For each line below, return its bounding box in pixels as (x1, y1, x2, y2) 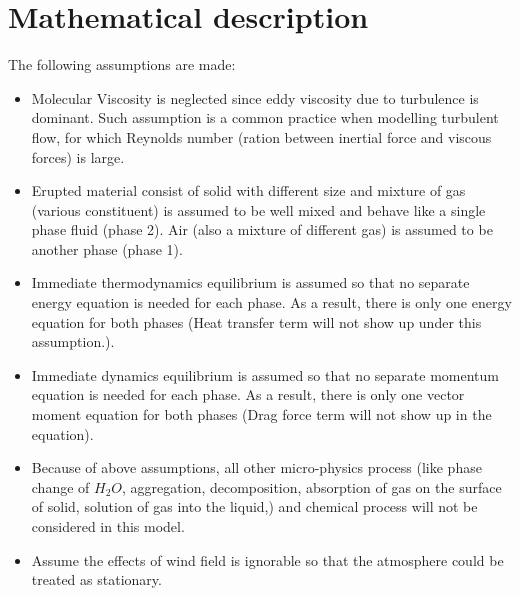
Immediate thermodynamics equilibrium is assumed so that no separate (31, 272, 470, 293)
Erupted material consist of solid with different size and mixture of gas (31, 180, 466, 201)
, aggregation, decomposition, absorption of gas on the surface (122, 476, 502, 497)
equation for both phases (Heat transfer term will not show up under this (31, 311, 482, 332)
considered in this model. (31, 516, 185, 536)
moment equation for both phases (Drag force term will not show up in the (31, 404, 492, 425)
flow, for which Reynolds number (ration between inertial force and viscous (31, 126, 492, 147)
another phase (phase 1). (31, 238, 183, 259)
